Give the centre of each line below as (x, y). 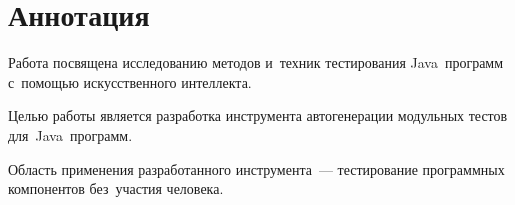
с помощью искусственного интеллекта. (130, 81)
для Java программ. (70, 134)
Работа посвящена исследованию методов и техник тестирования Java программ (256, 62)
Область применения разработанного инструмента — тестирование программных (256, 168)
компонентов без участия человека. (116, 188)
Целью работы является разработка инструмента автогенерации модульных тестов (258, 115)
